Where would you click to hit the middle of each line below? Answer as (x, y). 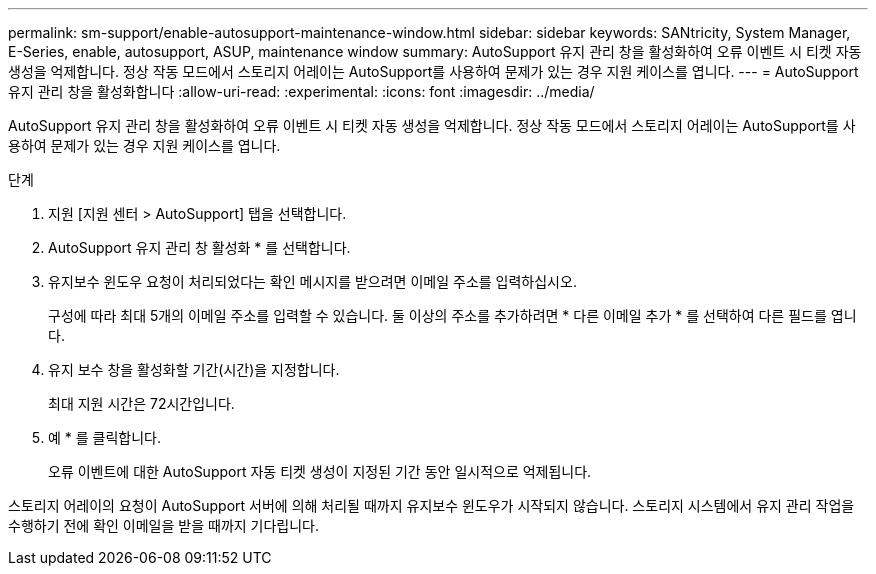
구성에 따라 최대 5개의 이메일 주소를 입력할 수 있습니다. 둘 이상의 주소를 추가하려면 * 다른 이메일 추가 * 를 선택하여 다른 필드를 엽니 (452, 315)
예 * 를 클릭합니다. (105, 437)
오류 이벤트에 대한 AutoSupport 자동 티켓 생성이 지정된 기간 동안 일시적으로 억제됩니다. (320, 471)
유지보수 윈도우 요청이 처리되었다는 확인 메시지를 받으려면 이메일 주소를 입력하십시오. (312, 281)
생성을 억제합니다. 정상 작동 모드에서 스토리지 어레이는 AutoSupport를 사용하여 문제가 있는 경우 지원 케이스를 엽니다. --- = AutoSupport (433, 71)
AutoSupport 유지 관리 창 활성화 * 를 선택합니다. (199, 247)
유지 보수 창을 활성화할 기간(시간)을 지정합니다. (194, 369)
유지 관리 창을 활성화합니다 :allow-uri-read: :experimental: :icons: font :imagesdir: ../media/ (301, 91)
